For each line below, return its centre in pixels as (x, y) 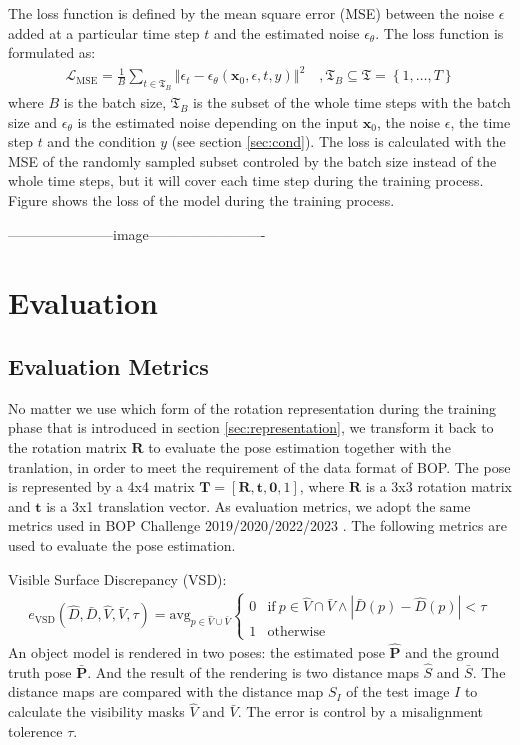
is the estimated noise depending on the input (218, 121)
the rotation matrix (67, 446)
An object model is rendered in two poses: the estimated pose (196, 651)
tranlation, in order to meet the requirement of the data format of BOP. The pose (259, 466)
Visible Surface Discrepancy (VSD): (117, 578)
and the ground (452, 651)
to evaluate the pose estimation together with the (299, 446)
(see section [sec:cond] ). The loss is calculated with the (338, 141)
